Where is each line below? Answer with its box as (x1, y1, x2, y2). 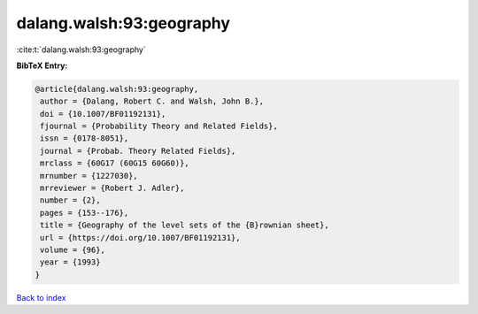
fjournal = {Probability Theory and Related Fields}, (40, 121, 278, 132)
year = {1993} (40, 257, 101, 267)
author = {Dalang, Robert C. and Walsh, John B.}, (40, 96, 265, 106)
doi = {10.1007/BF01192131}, (40, 109, 166, 119)
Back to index (16, 292, 66, 303)
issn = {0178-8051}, (40, 134, 129, 143)
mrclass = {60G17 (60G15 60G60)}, (40, 158, 189, 168)
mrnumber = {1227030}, (40, 171, 139, 180)
